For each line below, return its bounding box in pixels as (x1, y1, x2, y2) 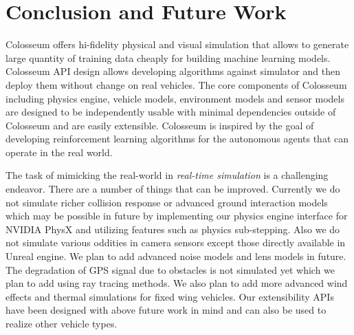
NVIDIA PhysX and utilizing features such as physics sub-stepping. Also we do (5, 221, 340, 236)
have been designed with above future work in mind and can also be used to (5, 303, 327, 317)
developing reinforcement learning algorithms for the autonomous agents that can (5, 131, 349, 146)
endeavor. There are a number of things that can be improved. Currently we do (5, 182, 340, 196)
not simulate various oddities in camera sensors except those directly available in (5, 235, 346, 250)
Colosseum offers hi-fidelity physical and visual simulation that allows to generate (5, 37, 349, 52)
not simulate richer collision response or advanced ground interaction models (5, 195, 328, 209)
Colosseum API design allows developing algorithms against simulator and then (5, 64, 340, 78)
